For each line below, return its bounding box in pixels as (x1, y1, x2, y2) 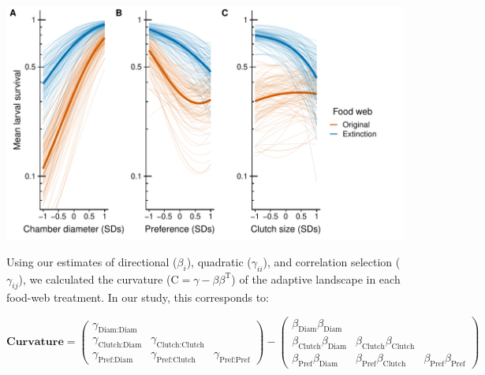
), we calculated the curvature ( (18, 270, 171, 287)
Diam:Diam (98, 326, 137, 335)
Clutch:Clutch (156, 341, 205, 350)
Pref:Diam (98, 356, 133, 365)
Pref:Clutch (156, 356, 196, 365)
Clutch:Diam (98, 341, 142, 350)
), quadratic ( (186, 253, 252, 269)
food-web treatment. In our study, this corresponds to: (6, 289, 269, 306)
